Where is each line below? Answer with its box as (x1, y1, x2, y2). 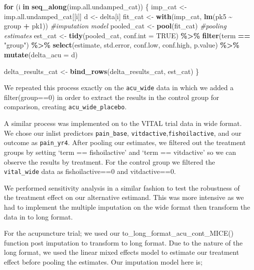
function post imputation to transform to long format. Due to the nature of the (4, 237, 243, 247)
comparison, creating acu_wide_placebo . (4, 101, 127, 112)
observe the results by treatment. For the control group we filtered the (4, 156, 215, 167)
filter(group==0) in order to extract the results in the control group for (4, 92, 219, 102)
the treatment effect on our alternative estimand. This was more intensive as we (4, 192, 244, 202)
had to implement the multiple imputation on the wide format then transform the (4, 202, 250, 212)
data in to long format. (4, 211, 73, 221)
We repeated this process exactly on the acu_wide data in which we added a (4, 82, 234, 93)
